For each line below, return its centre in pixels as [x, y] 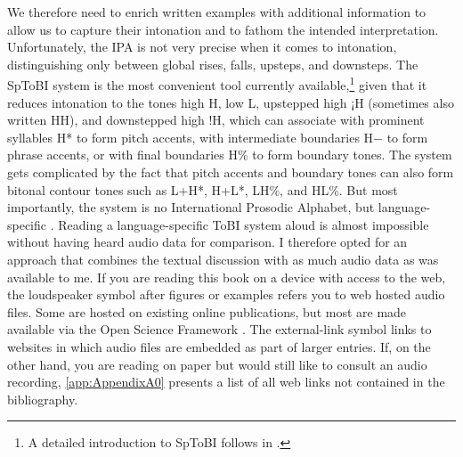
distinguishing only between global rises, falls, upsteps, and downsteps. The [213, 64]
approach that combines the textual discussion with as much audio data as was [223, 259]
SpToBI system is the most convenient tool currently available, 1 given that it [217, 84]
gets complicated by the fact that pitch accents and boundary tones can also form [231, 172]
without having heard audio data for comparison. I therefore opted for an [207, 242]
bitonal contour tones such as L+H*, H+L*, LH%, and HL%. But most [203, 189]
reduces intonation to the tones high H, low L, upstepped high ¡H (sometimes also [231, 102]
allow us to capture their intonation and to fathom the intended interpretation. [223, 29]
